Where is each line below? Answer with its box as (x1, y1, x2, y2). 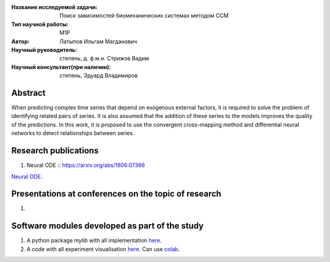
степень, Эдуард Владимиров (59, 72, 138, 79)
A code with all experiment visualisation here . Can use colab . (26, 245, 180, 253)
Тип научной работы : (11, 20, 69, 27)
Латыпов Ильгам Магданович (59, 37, 137, 45)
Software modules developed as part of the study (11, 220, 204, 231)
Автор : (11, 37, 30, 45)
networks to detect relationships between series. (11, 129, 134, 137)
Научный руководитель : (11, 46, 78, 53)
